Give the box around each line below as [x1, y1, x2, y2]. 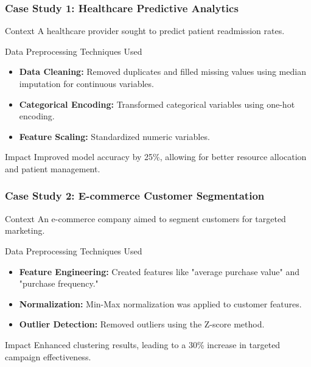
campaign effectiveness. [5, 350, 91, 363]
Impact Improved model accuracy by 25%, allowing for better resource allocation [5, 150, 307, 163]
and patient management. [5, 162, 100, 175]
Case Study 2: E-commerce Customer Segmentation [5, 188, 265, 203]
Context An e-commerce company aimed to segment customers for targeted [5, 212, 286, 225]
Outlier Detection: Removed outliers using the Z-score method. [19, 318, 265, 330]
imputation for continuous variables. [19, 77, 154, 89]
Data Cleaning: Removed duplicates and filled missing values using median [19, 65, 306, 78]
